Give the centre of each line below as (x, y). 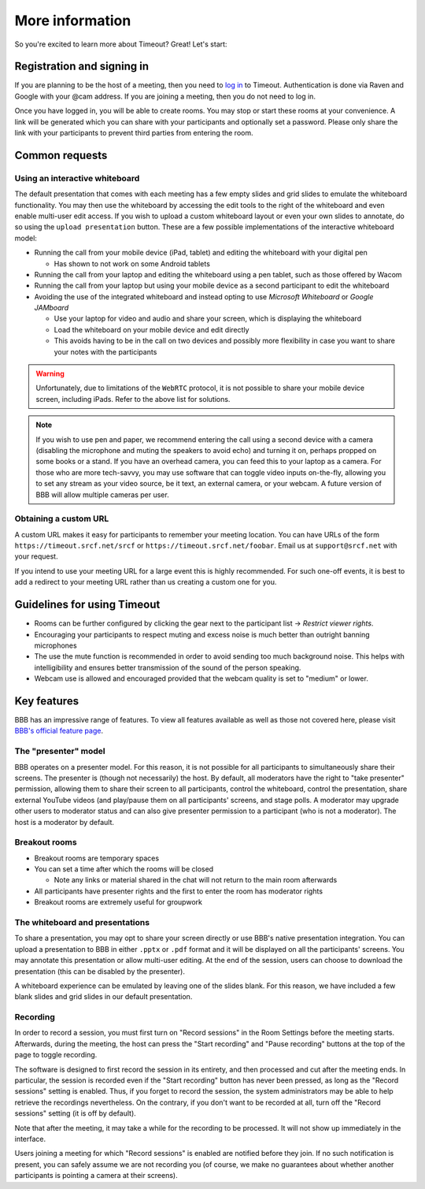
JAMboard (52, 308)
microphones (56, 645)
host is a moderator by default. (64, 822)
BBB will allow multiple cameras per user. (102, 494)
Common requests (61, 155)
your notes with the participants (105, 351)
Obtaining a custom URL (62, 518)
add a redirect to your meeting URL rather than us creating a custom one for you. (146, 582)
